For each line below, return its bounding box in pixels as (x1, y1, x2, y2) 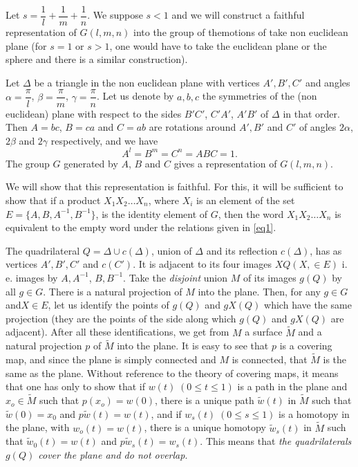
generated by (64, 156, 118, 170)
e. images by (6, 270, 58, 284)
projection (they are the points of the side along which (6, 311, 236, 325)
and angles (305, 75, 350, 89)
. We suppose (87, 8, 143, 22)
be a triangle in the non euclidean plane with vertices (34, 75, 260, 89)
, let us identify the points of (48, 297, 169, 312)
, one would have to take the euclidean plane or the (109, 38, 327, 53)
